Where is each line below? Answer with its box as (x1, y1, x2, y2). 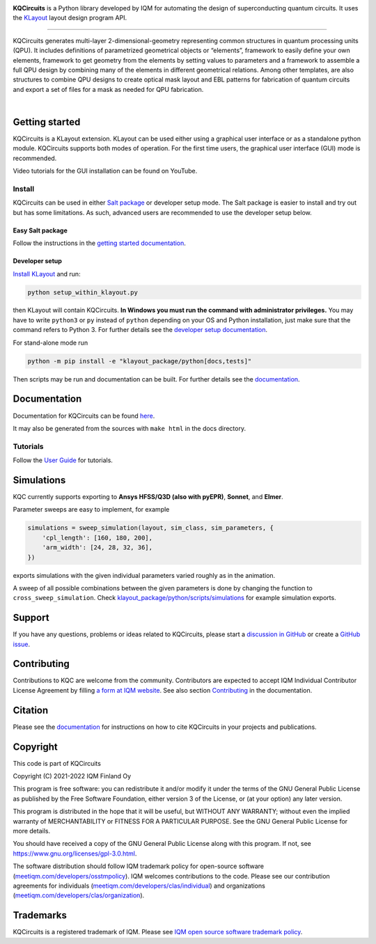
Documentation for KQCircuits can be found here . (13, 411, 155, 420)
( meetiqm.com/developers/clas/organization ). (13, 891, 145, 899)
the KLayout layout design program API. (13, 14, 127, 22)
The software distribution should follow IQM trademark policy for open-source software (13, 862, 265, 870)
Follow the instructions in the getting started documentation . (13, 239, 186, 247)
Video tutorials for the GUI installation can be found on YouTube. (13, 167, 198, 175)
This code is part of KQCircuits (13, 759, 101, 767)
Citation (13, 704, 49, 716)
